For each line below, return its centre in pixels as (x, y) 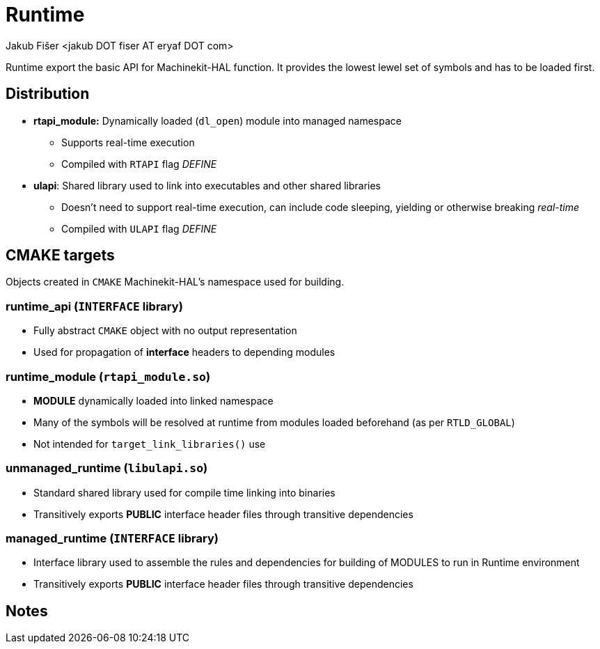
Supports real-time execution (128, 142)
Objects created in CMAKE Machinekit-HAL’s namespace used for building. (175, 282)
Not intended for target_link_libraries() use (150, 444)
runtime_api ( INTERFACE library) (94, 306)
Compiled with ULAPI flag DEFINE (139, 228)
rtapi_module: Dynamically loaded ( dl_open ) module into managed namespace (218, 120)
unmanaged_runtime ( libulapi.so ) (107, 468)
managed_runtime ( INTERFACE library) (112, 539)
